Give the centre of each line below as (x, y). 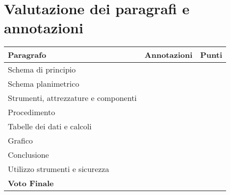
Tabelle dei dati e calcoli (50, 126)
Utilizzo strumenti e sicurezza (59, 169)
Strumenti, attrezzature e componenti (72, 98)
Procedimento (32, 112)
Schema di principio (42, 70)
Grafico (20, 141)
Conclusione (28, 155)
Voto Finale (31, 183)
